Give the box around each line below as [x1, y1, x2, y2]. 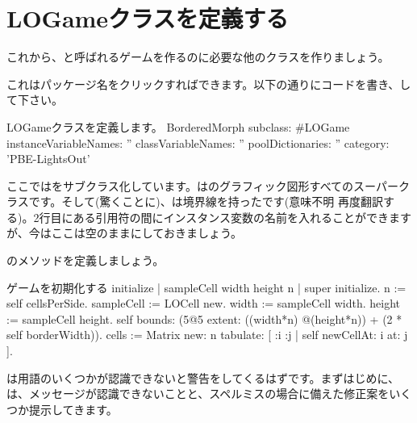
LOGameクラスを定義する [6, 2, 289, 35]
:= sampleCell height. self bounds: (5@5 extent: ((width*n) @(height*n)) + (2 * [6, 310, 402, 327]
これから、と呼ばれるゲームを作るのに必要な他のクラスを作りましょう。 [6, 48, 390, 65]
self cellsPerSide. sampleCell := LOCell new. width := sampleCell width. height [6, 295, 400, 312]
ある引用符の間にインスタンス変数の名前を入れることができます [73, 208, 411, 225]
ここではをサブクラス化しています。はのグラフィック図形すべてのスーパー [6, 177, 398, 194]
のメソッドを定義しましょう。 [6, 252, 165, 269]
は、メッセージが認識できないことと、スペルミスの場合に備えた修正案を [6, 385, 390, 402]
